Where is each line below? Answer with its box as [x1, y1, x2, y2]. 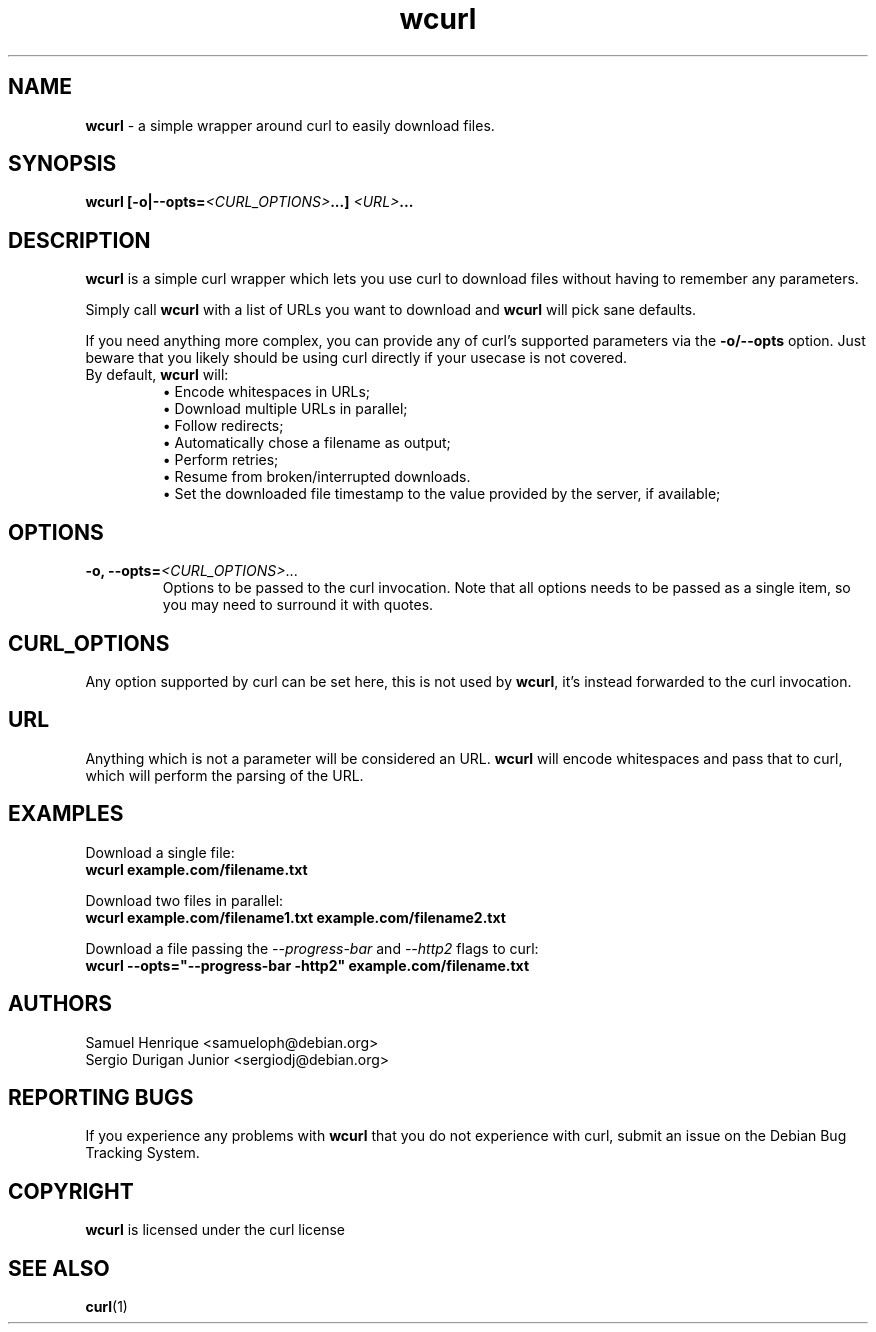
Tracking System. [85, 1144, 200, 1162]
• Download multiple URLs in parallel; [162, 400, 408, 418]
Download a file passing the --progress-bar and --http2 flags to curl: [85, 939, 539, 957]
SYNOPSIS [8, 151, 117, 177]
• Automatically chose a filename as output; [162, 434, 451, 452]
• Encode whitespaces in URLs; [162, 383, 371, 401]
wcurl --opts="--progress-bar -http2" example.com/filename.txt [85, 956, 530, 974]
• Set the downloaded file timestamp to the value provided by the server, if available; [162, 485, 721, 503]
